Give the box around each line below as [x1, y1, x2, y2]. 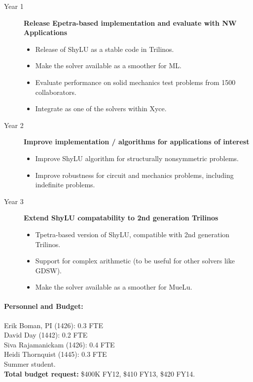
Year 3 [4, 196, 24, 206]
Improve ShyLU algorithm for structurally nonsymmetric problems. [35, 153, 239, 163]
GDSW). [35, 265, 62, 275]
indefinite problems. [35, 179, 95, 190]
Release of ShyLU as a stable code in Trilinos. [35, 43, 174, 54]
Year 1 [4, 1, 24, 11]
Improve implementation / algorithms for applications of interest [24, 136, 250, 147]
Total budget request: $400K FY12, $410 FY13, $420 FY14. [4, 368, 195, 379]
